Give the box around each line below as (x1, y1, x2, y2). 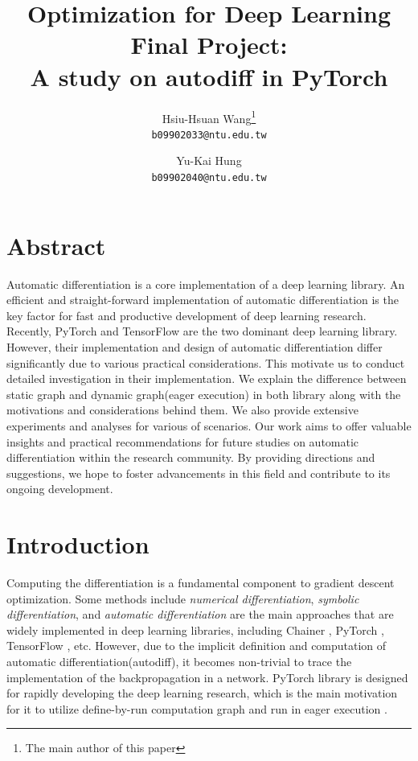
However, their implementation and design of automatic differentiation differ (6, 338, 383, 355)
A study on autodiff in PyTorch (30, 60, 388, 93)
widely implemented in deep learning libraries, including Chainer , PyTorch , (6, 621, 384, 638)
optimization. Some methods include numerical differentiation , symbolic (6, 590, 359, 607)
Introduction (6, 528, 150, 561)
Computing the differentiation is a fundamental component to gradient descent (6, 574, 395, 591)
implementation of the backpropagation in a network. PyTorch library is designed (6, 668, 408, 685)
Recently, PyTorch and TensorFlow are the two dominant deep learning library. (6, 323, 398, 339)
